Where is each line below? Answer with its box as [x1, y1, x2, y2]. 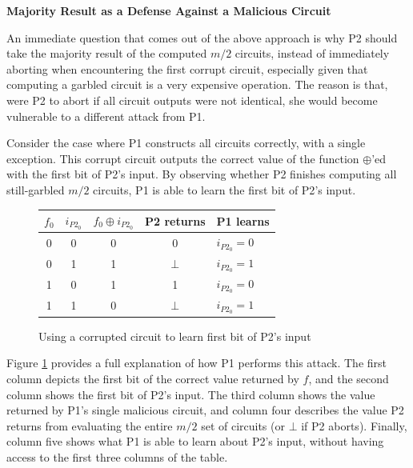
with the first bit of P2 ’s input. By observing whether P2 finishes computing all [6, 166, 397, 182]
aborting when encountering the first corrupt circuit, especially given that [6, 60, 368, 77]
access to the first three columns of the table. [6, 448, 228, 465]
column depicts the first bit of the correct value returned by [6, 370, 299, 387]
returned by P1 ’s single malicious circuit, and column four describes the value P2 [6, 402, 404, 418]
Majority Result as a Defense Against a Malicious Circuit [6, 2, 331, 18]
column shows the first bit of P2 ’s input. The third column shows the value [6, 386, 375, 402]
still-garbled [6, 181, 65, 198]
